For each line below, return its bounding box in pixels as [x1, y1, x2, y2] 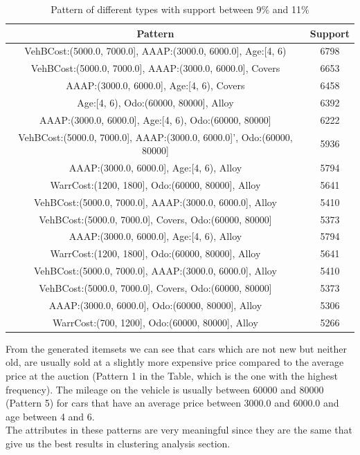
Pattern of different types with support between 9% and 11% [51, 2, 309, 16]
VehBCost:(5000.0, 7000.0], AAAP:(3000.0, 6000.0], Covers [30, 61, 280, 75]
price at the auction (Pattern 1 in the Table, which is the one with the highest [6, 368, 338, 382]
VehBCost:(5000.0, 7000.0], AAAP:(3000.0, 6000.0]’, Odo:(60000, [18, 129, 293, 144]
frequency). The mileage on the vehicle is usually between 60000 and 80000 [6, 382, 324, 396]
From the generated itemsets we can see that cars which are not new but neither [6, 341, 347, 355]
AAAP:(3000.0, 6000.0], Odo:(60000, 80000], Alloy [48, 297, 262, 312]
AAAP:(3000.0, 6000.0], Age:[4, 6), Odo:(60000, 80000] [39, 112, 271, 127]
